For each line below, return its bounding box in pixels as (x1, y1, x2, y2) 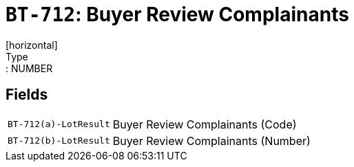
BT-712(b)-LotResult (8, 135, 110, 146)
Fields (6, 86, 48, 104)
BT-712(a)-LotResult (8, 119, 110, 130)
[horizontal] (6, 38, 58, 51)
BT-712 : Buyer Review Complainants (6, 3, 349, 26)
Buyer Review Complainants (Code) (112, 117, 297, 131)
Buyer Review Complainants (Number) (112, 133, 311, 148)
